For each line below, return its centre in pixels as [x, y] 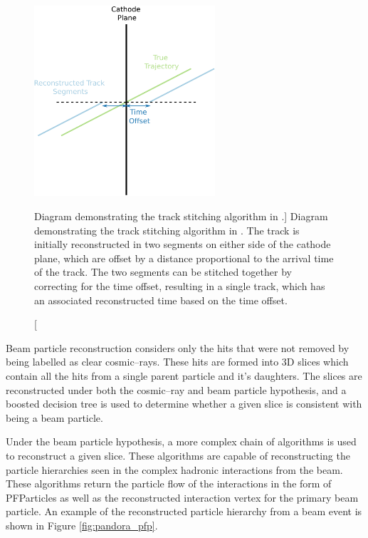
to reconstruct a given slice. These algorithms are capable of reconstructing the [178, 455]
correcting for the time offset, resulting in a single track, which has [180, 286]
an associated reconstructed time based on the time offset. [161, 300]
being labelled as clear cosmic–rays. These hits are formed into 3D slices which [177, 362]
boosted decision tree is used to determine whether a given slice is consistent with [184, 404]
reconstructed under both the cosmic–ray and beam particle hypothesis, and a [176, 389]
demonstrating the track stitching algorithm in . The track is [167, 230]
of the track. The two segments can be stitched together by [163, 272]
